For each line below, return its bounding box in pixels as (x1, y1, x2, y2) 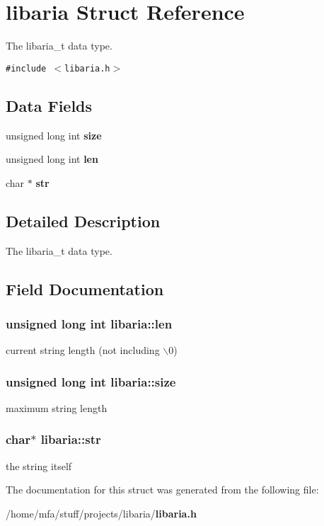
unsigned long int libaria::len (6, 314, 173, 332)
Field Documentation (6, 278, 164, 299)
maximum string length (6, 400, 108, 415)
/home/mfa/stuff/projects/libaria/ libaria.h (6, 505, 197, 520)
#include (6, 63, 47, 74)
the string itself (6, 458, 72, 473)
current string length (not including (6, 343, 160, 358)
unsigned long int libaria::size (6, 372, 176, 390)
